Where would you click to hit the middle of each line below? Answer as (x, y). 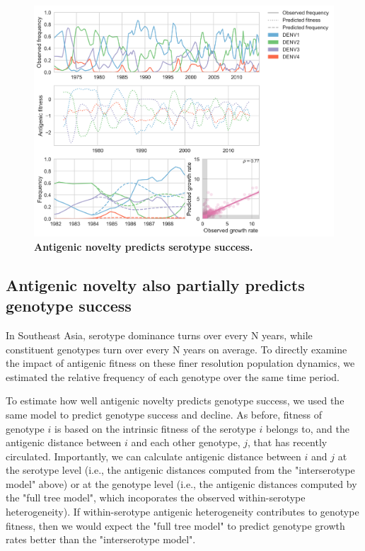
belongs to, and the (307, 428)
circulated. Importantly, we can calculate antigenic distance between (153, 456)
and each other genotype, (186, 442)
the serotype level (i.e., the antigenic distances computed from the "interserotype (180, 470)
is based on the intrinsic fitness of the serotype (155, 428)
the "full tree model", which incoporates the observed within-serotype (156, 498)
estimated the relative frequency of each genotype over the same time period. (173, 376)
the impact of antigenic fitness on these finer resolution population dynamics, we (180, 363)
